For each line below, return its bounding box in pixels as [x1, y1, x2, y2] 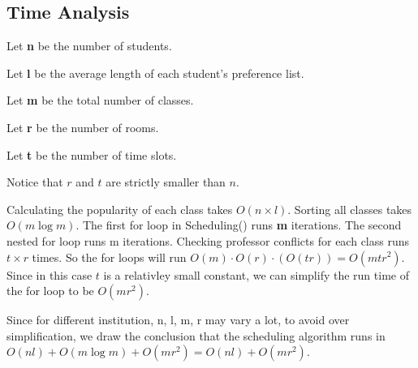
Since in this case [6, 266, 93, 283]
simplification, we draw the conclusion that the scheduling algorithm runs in [6, 327, 386, 344]
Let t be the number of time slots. [6, 146, 177, 163]
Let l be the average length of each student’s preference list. [6, 64, 304, 81]
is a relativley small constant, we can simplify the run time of [103, 266, 409, 283]
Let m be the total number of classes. [6, 92, 194, 109]
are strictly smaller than [106, 173, 226, 190]
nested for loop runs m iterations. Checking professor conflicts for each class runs [6, 232, 410, 249]
